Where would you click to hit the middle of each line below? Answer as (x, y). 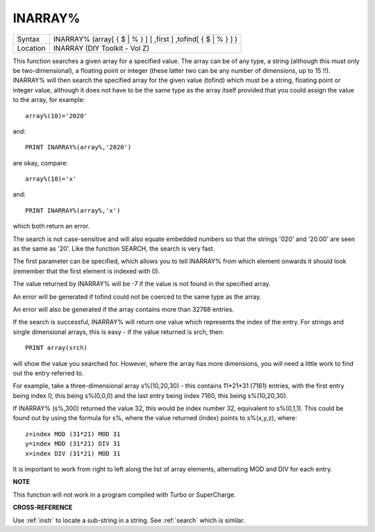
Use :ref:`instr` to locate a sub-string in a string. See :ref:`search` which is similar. (129, 520)
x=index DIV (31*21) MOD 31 (73, 454)
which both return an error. (51, 226)
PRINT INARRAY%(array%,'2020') (78, 147)
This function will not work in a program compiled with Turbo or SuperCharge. (124, 494)
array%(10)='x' (51, 179)
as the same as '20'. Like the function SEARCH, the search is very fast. (114, 249)
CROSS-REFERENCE (43, 508)
